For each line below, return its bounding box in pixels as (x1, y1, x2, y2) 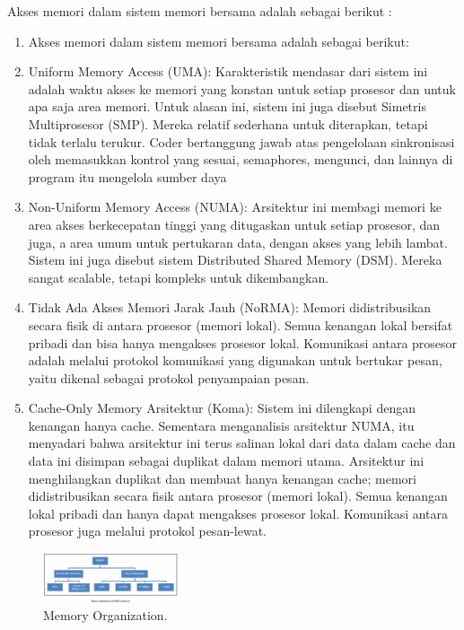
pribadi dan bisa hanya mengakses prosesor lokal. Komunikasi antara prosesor (28, 333, 458, 352)
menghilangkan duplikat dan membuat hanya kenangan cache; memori (28, 468, 416, 487)
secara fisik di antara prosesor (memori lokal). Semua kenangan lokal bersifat (28, 315, 453, 334)
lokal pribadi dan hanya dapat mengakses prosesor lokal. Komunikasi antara (28, 503, 449, 522)
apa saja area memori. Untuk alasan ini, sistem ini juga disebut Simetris (28, 97, 426, 116)
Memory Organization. (43, 606, 168, 625)
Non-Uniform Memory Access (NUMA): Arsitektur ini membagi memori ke (28, 197, 442, 216)
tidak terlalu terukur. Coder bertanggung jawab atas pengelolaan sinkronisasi (28, 132, 455, 151)
